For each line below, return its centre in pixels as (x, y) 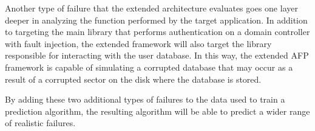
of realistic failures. (40, 123)
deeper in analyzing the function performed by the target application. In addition (156, 20)
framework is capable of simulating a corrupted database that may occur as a (149, 67)
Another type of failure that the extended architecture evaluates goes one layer (151, 8)
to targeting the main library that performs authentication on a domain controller (157, 32)
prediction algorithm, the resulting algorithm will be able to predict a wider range (157, 111)
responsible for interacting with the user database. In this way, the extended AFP (157, 55)
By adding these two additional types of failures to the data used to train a (145, 99)
